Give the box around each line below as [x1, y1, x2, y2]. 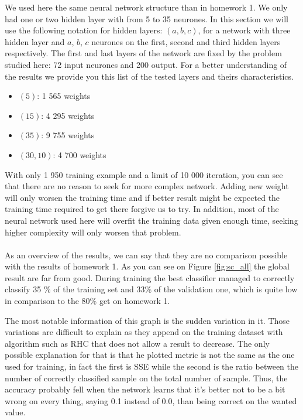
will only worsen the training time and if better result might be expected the [5, 191, 280, 203]
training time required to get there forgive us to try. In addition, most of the [5, 203, 279, 215]
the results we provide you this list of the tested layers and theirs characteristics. [5, 70, 294, 82]
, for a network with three [198, 24, 291, 36]
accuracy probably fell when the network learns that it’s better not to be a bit [5, 383, 285, 395]
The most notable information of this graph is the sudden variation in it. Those [5, 314, 290, 326]
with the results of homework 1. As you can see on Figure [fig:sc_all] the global [5, 260, 290, 272]
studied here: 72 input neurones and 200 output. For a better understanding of [5, 58, 287, 70]
